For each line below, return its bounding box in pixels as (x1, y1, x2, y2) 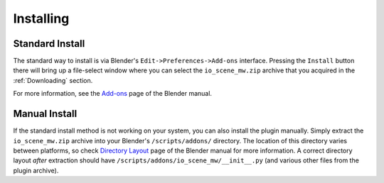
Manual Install (13, 108, 78, 120)
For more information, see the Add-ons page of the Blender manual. (13, 89, 213, 98)
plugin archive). (13, 166, 59, 174)
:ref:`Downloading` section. (13, 76, 93, 84)
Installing (13, 11, 70, 26)
